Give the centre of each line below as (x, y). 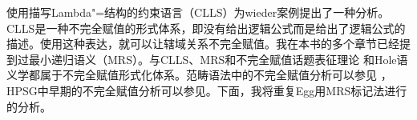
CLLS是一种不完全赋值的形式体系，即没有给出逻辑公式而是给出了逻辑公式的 (206, 28)
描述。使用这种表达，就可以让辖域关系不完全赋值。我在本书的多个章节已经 (203, 44)
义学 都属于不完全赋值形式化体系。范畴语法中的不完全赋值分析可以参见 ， (199, 75)
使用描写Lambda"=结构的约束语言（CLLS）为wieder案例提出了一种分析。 (198, 12)
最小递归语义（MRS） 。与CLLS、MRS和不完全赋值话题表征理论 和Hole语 (218, 59)
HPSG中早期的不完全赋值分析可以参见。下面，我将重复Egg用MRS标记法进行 (207, 90)
